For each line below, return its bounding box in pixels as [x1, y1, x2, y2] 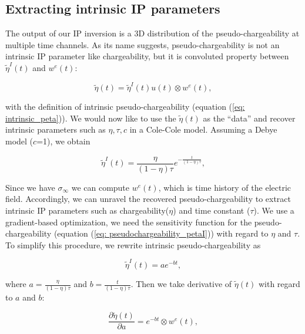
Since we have [5, 181, 55, 193]
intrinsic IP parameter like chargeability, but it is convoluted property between [5, 50, 289, 62]
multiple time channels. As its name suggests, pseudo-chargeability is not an [5, 38, 280, 50]
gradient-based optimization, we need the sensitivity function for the [5, 215, 252, 228]
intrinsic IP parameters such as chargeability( [5, 204, 169, 216]
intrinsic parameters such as [5, 123, 106, 136]
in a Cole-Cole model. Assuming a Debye [129, 123, 277, 136]
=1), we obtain [36, 135, 91, 147]
